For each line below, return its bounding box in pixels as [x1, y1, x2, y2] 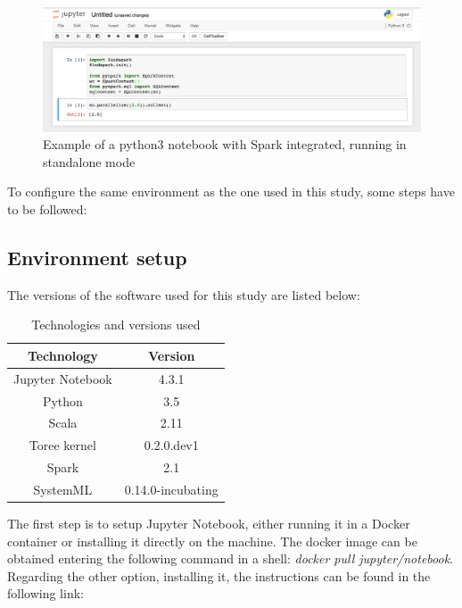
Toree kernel [29, 436, 96, 454]
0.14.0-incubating [124, 479, 219, 498]
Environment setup [7, 243, 187, 271]
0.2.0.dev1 [144, 436, 199, 454]
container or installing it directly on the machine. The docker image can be [7, 531, 417, 550]
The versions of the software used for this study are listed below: [7, 285, 360, 304]
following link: [7, 584, 84, 603]
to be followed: [7, 199, 87, 218]
